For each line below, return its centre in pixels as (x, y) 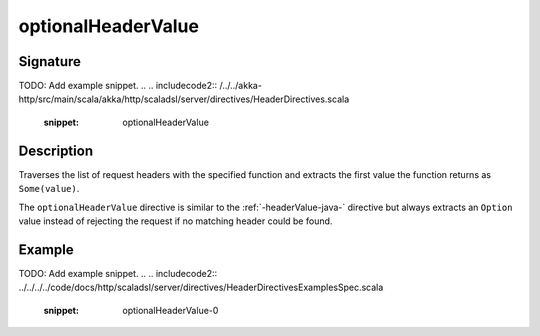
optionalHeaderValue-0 (170, 310)
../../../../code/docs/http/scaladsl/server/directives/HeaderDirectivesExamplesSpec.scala (201, 287)
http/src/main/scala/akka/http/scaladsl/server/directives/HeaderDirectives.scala (184, 99)
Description (56, 150)
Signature (50, 61)
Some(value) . (49, 189)
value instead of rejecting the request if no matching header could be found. (175, 221)
